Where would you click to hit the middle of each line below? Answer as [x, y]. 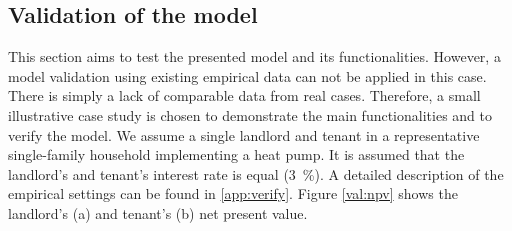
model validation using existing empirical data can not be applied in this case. [247, 75]
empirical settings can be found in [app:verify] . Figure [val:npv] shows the [233, 193]
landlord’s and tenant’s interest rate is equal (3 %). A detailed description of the [256, 173]
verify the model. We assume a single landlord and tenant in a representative [244, 134]
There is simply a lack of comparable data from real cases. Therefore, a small [244, 95]
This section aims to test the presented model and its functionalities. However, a [254, 56]
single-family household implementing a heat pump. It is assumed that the [236, 154]
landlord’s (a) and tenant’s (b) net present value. [158, 212]
